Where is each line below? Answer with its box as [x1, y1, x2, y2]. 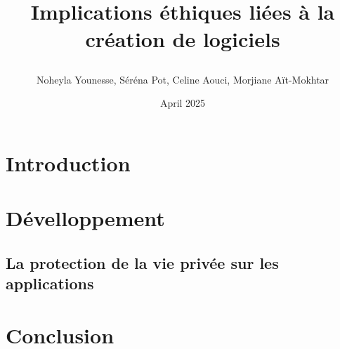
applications [6, 272, 94, 294]
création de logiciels [85, 25, 280, 53]
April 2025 [159, 96, 206, 110]
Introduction [6, 148, 131, 177]
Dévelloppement [6, 204, 165, 232]
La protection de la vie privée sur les [6, 251, 279, 273]
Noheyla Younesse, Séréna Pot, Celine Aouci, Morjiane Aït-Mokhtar [36, 72, 329, 86]
